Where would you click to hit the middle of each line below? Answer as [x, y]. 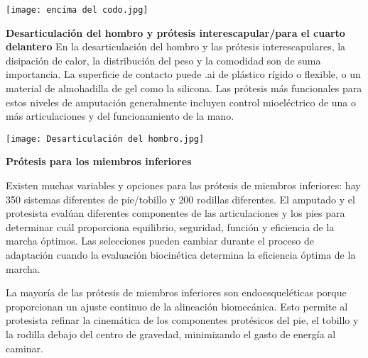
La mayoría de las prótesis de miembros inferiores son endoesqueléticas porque [176, 292]
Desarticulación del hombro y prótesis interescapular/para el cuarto [175, 32]
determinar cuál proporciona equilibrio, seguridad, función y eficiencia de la [170, 226]
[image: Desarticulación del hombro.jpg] [105, 139]
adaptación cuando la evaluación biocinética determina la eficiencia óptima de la [181, 255]
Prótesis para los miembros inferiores [99, 161]
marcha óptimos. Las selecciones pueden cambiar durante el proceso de [160, 241]
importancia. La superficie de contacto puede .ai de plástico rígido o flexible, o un [183, 74]
